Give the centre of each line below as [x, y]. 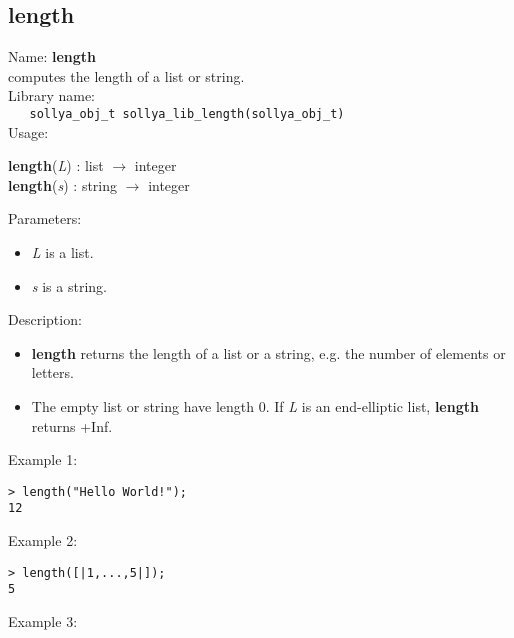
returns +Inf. [72, 425]
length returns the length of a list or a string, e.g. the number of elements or [268, 352]
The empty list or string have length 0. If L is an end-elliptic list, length [255, 405]
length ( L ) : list [56, 165]
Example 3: [43, 620]
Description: [45, 319]
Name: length [52, 56]
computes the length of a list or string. [126, 75]
